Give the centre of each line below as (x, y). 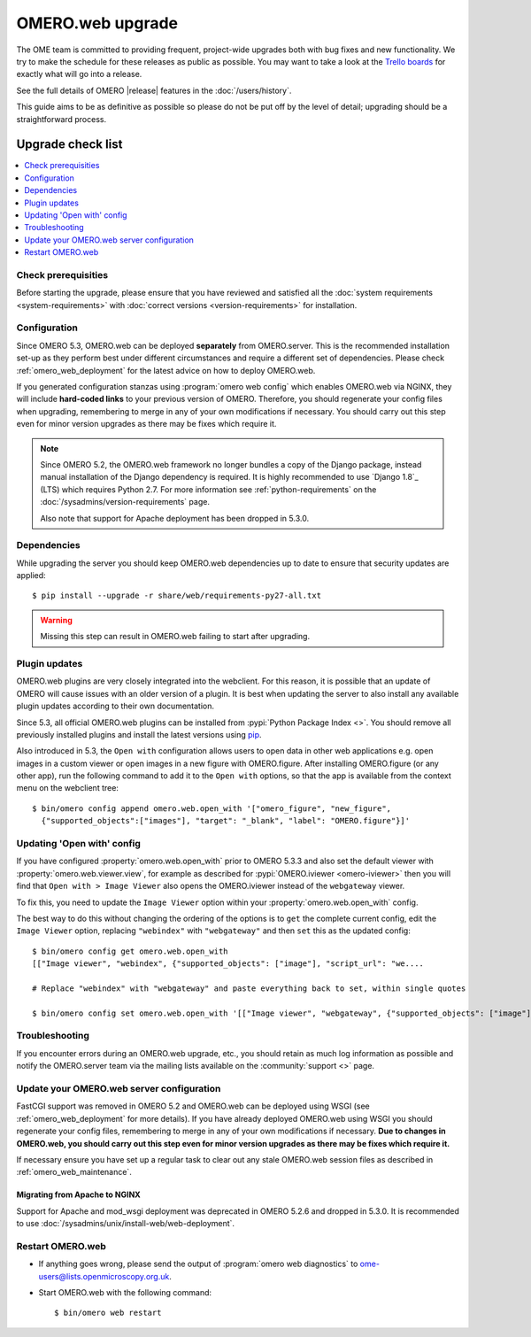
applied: (31, 576)
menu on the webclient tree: (68, 788)
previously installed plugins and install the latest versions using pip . (139, 734)
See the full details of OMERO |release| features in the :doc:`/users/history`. (154, 90)
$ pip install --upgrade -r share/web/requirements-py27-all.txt (177, 596)
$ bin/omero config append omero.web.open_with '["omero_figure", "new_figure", (212, 808)
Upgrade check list (69, 145)
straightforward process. (61, 119)
